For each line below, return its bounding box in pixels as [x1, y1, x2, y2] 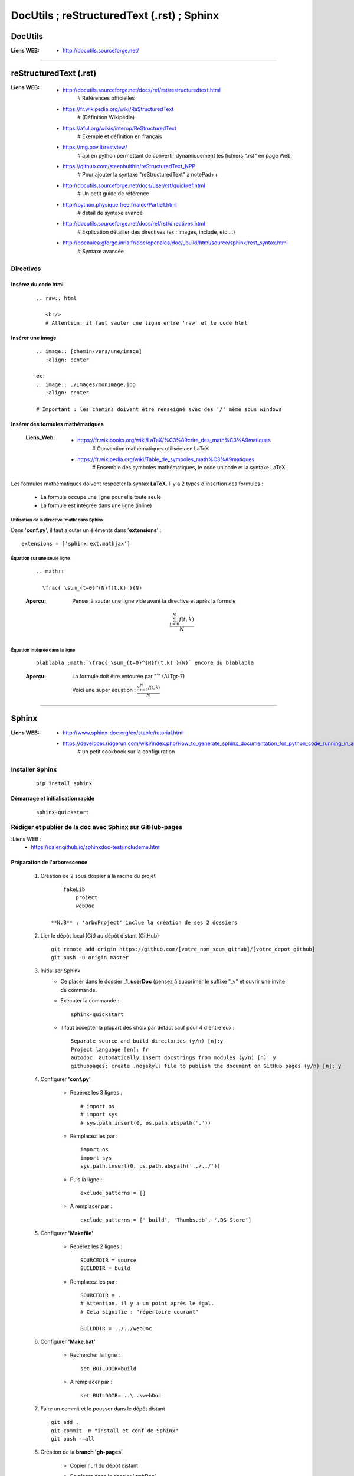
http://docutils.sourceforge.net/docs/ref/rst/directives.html [63, 220, 206, 227]
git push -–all [51, 1435, 95, 1442]
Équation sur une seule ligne [11, 556, 70, 561]
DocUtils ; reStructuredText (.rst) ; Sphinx [11, 9, 219, 22]
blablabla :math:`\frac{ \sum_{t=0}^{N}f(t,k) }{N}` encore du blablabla [36, 659, 254, 667]
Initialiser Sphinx [40, 967, 81, 974]
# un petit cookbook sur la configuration [77, 748, 175, 755]
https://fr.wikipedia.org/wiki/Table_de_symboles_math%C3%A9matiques [77, 456, 255, 463]
